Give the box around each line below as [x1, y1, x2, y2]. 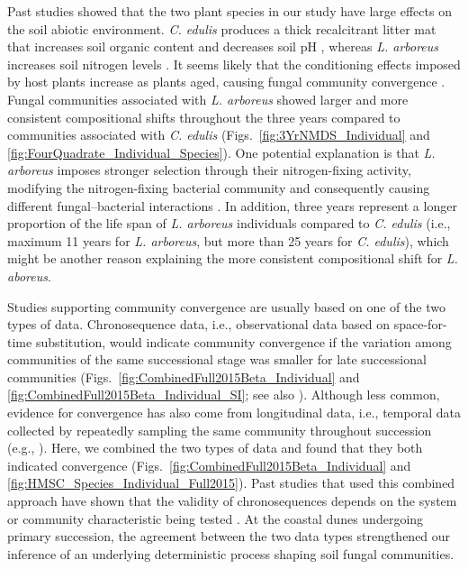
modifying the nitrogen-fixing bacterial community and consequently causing [7, 178, 430, 197]
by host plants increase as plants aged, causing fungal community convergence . [7, 72, 445, 91]
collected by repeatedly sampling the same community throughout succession [7, 420, 432, 439]
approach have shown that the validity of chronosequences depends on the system [7, 491, 457, 510]
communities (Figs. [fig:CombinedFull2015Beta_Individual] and [7, 367, 360, 386]
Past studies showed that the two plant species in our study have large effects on [7, 2, 452, 20]
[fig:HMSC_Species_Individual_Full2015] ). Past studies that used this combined [7, 473, 455, 492]
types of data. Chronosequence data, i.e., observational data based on [7, 315, 391, 334]
